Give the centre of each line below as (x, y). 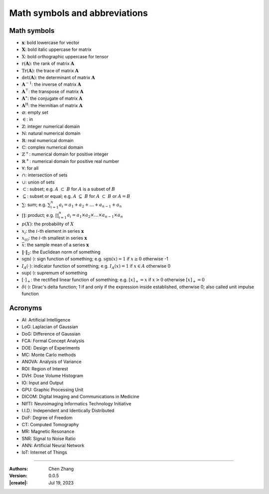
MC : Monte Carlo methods (49, 355)
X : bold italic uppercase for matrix (57, 49)
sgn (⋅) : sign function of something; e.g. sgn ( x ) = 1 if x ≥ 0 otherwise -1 (95, 259)
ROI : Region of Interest (45, 368)
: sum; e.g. (36, 204)
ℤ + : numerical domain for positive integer (65, 154)
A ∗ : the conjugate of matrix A (52, 98)
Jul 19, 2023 (61, 483)
